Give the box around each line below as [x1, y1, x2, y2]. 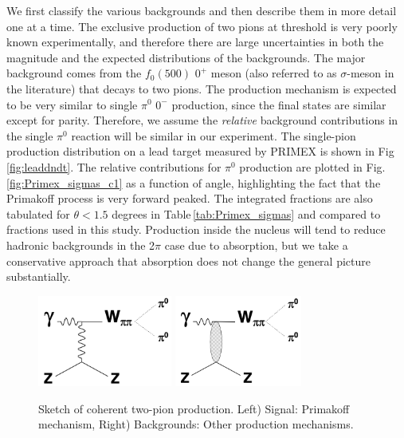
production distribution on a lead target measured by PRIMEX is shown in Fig [6, 143, 394, 160]
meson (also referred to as [210, 65, 337, 81]
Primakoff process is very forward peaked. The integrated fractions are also [6, 190, 373, 207]
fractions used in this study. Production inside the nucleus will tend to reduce [6, 221, 386, 238]
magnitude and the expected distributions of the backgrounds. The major [6, 49, 366, 65]
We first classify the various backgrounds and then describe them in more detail [6, 2, 397, 18]
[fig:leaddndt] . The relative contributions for [6, 158, 222, 175]
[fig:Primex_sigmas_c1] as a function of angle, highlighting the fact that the [6, 174, 381, 191]
